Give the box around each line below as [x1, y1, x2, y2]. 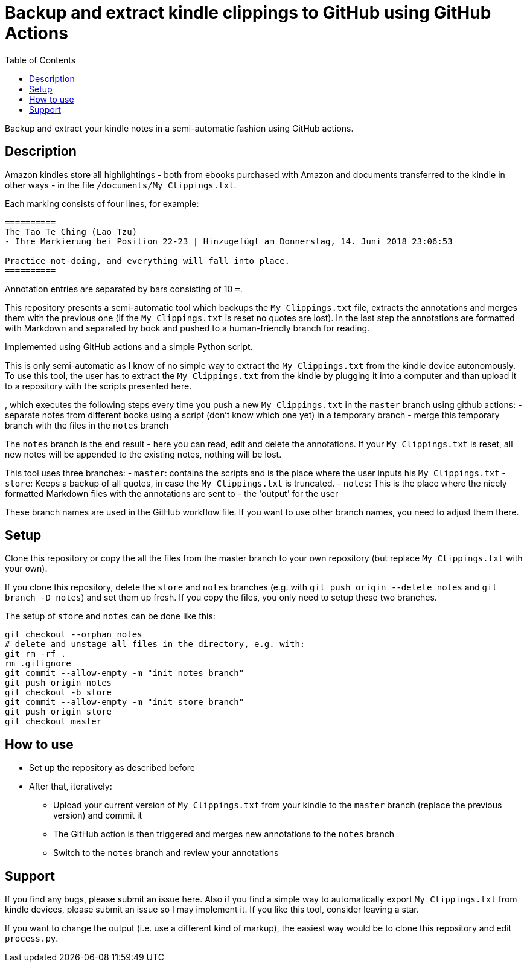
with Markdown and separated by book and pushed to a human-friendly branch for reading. [5, 322, 370, 333]
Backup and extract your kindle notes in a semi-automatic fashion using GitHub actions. [5, 123, 354, 133]
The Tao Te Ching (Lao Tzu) [5, 226, 138, 237]
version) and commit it [53, 810, 142, 821]
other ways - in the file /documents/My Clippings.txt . [5, 179, 237, 190]
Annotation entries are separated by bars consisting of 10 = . [5, 283, 243, 294]
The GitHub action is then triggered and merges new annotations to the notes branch [53, 829, 394, 840]
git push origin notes [5, 678, 112, 688]
